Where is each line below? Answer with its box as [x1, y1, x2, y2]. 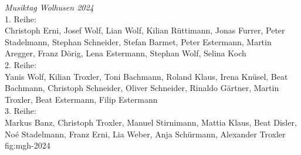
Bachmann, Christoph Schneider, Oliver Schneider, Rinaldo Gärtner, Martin [5, 82, 279, 94]
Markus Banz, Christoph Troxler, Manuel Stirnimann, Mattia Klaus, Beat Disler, [5, 116, 297, 128]
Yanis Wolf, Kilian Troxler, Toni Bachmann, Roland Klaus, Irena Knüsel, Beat [5, 70, 288, 82]
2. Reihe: [5, 58, 36, 70]
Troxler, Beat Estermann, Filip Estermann [5, 93, 158, 105]
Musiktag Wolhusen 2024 [5, 1, 94, 13]
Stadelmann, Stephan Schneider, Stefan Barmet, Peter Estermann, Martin [5, 35, 272, 48]
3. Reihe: [5, 105, 36, 117]
